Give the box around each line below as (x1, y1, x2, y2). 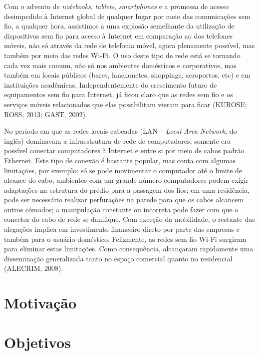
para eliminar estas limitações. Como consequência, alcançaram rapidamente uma (4, 243, 254, 254)
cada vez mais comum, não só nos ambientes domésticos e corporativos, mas (4, 60, 237, 70)
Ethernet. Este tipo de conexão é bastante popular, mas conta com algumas (4, 155, 236, 165)
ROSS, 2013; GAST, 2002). (4, 109, 87, 119)
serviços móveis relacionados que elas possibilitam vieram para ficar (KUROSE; (4, 99, 247, 109)
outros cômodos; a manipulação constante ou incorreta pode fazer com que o (4, 204, 239, 214)
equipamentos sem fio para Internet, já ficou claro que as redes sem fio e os (4, 89, 233, 100)
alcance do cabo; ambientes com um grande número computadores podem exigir (4, 175, 249, 185)
